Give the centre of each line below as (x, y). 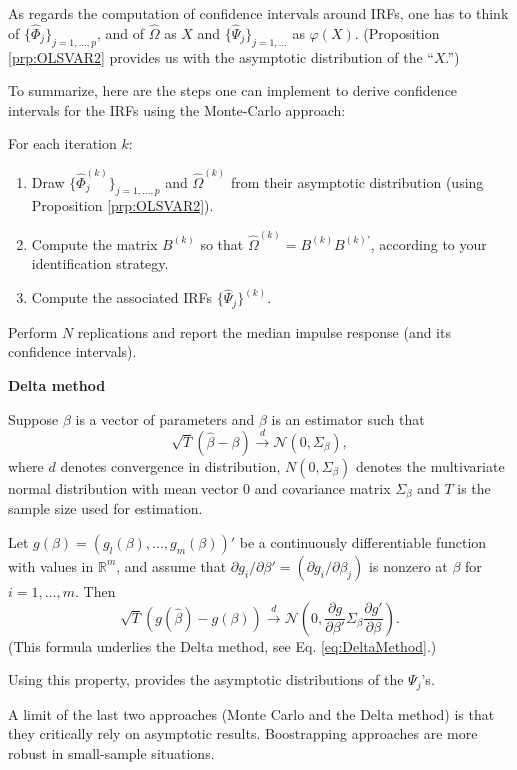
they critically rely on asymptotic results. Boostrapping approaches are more (243, 733)
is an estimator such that (348, 418)
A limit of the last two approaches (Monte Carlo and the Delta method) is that (251, 713)
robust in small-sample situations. (111, 752)
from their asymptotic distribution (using (357, 181)
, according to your (428, 243)
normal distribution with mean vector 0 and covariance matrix (199, 487)
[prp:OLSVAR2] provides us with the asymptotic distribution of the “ (221, 56)
